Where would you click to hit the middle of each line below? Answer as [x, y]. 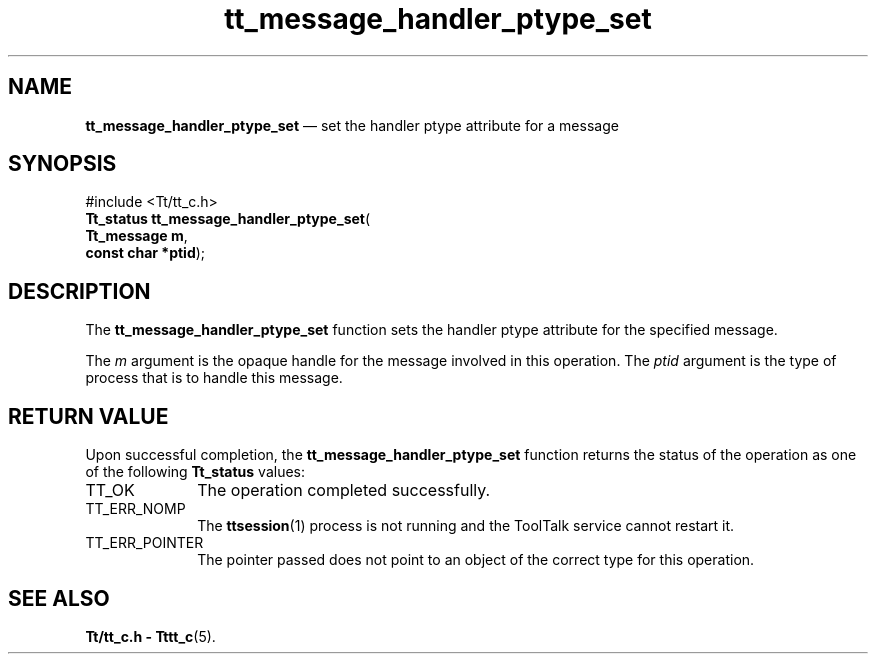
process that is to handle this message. [214, 378]
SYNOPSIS [62, 164]
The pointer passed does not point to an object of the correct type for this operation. [476, 560]
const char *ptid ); [145, 253]
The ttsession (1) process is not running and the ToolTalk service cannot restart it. [466, 526]
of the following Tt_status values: [195, 472]
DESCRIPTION [79, 291]
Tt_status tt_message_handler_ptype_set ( [228, 219]
